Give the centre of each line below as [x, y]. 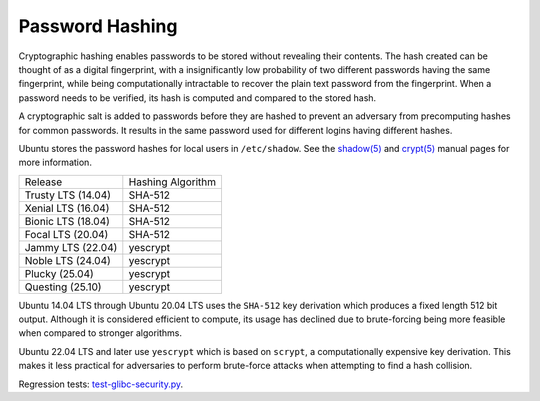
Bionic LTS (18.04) [67, 221]
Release [43, 182]
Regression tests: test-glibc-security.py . [101, 384]
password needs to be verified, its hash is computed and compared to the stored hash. [197, 97]
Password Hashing [98, 26]
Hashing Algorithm [172, 182]
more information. [55, 162]
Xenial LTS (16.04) [67, 208]
